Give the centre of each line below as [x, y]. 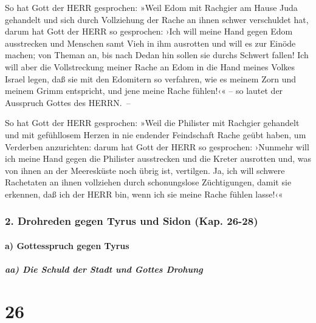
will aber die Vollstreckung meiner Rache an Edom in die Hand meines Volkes [150, 66]
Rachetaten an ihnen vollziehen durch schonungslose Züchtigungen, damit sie [148, 182]
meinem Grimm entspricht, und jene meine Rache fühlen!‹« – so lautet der [144, 91]
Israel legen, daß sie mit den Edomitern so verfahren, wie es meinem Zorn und [150, 78]
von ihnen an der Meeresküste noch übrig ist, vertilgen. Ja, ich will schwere [145, 170]
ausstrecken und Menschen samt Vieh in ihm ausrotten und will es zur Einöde [150, 43]
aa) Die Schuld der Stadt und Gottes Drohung [104, 269]
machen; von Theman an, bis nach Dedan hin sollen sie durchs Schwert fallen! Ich [157, 55]
